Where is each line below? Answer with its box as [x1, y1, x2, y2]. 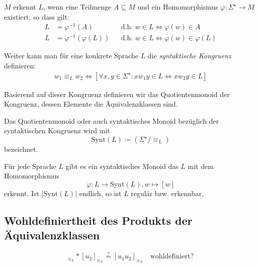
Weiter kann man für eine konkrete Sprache [4, 50, 138, 61]
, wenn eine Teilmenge [43, 2, 112, 12]
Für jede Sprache [4, 160, 56, 171]
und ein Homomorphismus [137, 2, 218, 12]
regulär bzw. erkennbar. [131, 188, 204, 198]
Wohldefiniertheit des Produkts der [4, 212, 193, 228]
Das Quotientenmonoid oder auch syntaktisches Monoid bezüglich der [4, 115, 219, 126]
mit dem [188, 160, 214, 171]
